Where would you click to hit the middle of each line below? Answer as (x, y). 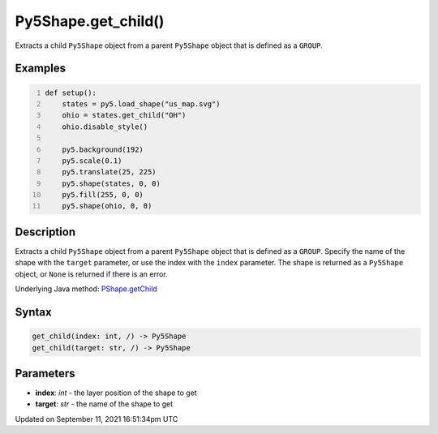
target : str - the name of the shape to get (104, 404)
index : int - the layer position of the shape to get (116, 393)
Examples (41, 69)
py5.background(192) (103, 149)
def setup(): (71, 92)
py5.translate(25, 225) (109, 172)
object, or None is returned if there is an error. (91, 274)
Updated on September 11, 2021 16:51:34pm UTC (97, 419)
